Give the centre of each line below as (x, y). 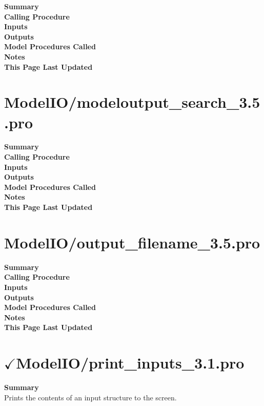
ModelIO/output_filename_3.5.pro (132, 242)
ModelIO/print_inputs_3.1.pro (130, 363)
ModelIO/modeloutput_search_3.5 (132, 102)
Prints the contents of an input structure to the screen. (90, 397)
